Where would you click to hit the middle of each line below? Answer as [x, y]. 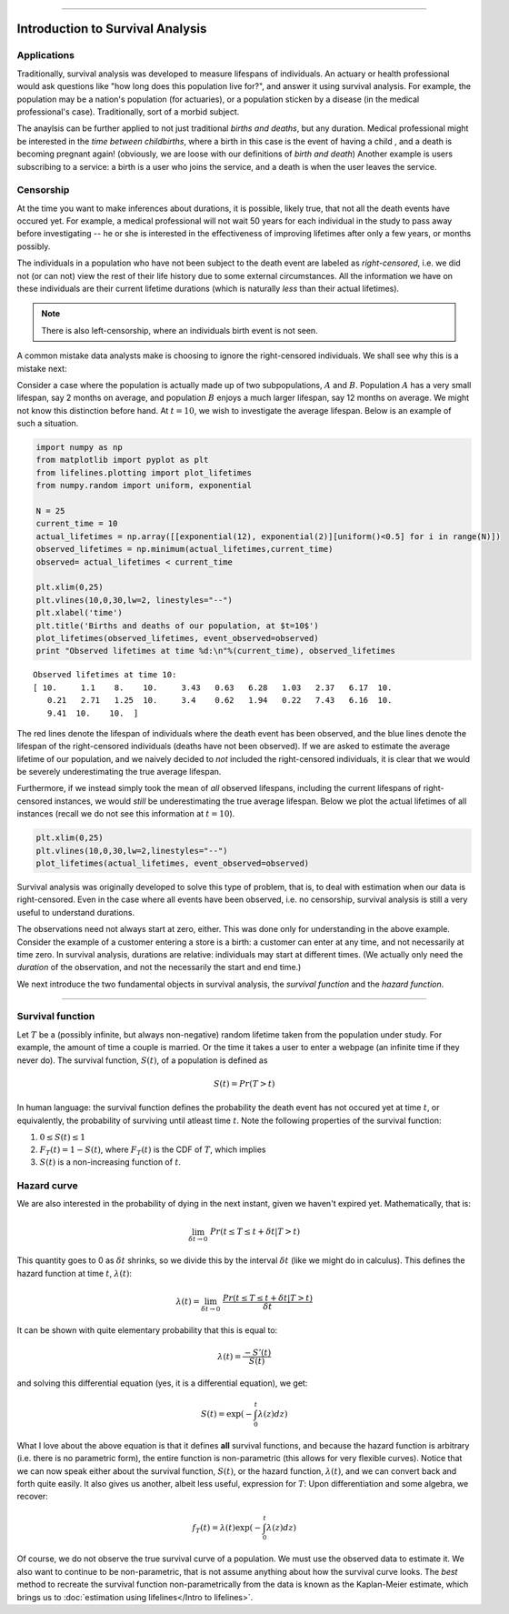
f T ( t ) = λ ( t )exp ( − [227, 1529]
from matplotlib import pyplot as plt [122, 460]
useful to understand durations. [76, 912]
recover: [33, 1497]
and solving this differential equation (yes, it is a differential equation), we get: [162, 1383]
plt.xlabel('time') [79, 613]
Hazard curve [48, 1185]
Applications [45, 55]
